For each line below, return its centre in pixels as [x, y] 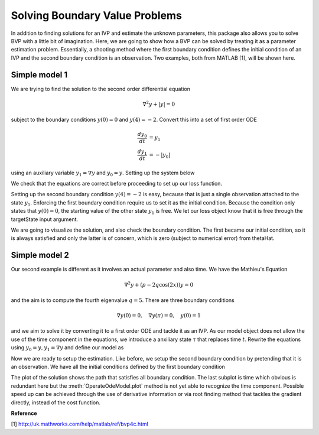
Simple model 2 [40, 255]
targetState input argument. [45, 219]
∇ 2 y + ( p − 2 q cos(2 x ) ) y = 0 [159, 284]
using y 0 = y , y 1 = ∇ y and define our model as [67, 348]
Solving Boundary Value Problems [97, 15]
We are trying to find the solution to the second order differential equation [100, 89]
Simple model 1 [39, 75]
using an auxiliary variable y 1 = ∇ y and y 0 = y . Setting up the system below [103, 173]
